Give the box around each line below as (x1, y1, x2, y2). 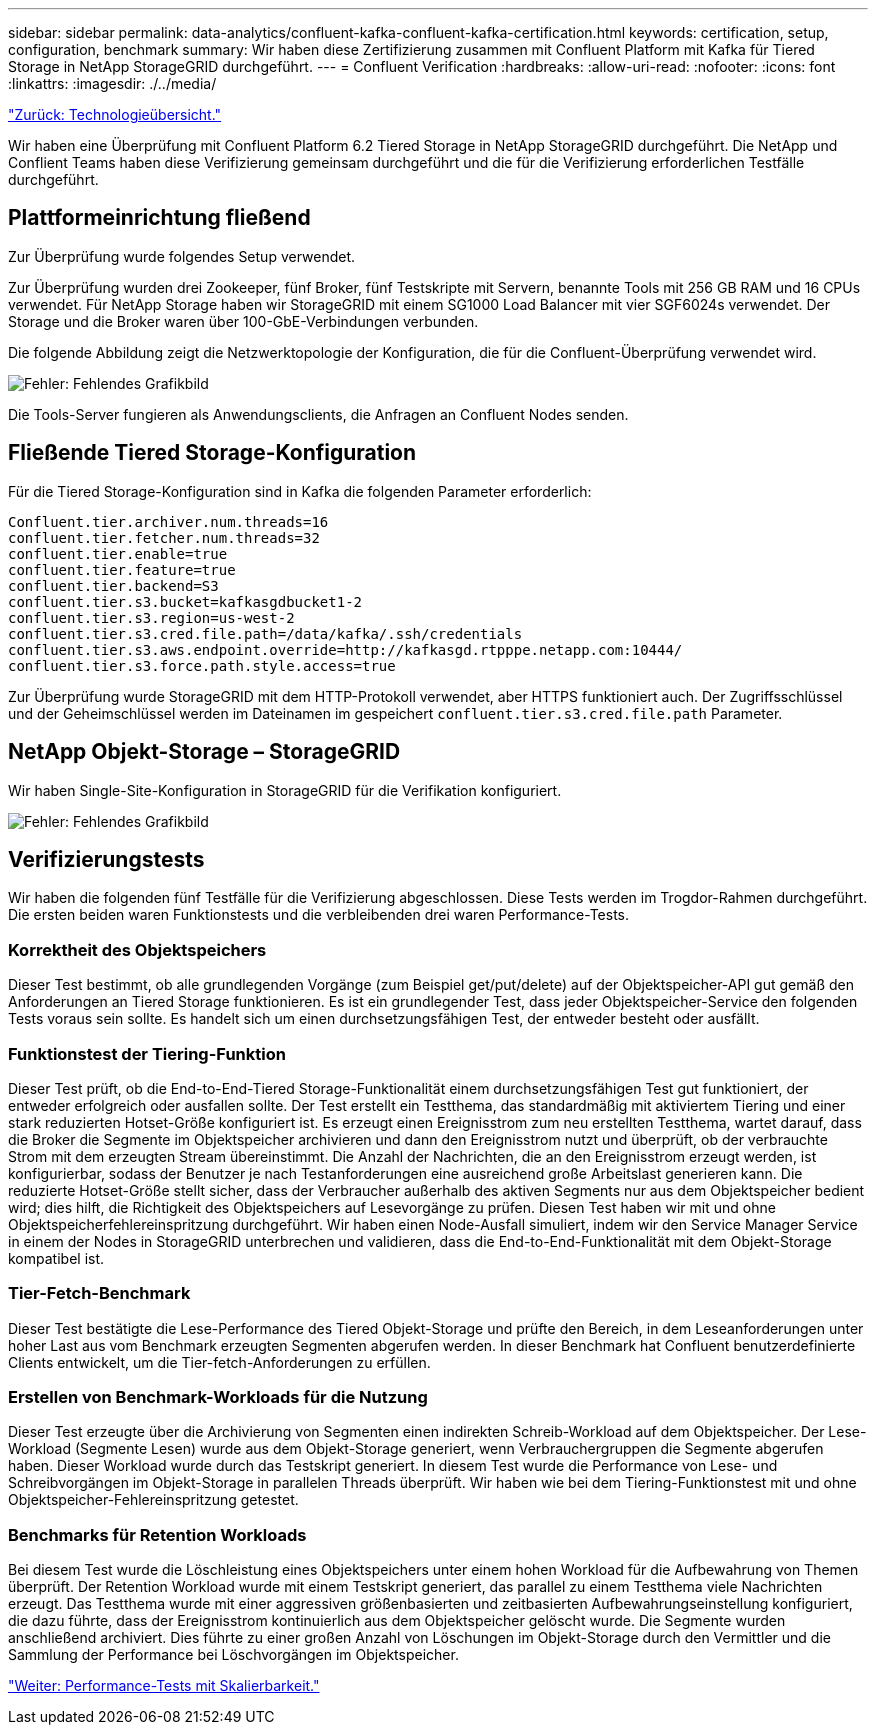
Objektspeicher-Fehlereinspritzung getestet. (8, 1491, 299, 1509)
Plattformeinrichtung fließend (8, 205, 311, 231)
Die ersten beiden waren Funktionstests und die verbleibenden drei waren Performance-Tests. (8, 906, 630, 924)
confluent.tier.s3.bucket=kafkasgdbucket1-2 (8, 593, 363, 610)
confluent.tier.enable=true (8, 545, 228, 562)
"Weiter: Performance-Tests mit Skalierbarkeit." (8, 1677, 320, 1695)
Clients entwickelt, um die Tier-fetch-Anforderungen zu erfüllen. (8, 1353, 431, 1371)
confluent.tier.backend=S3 (8, 577, 219, 594)
